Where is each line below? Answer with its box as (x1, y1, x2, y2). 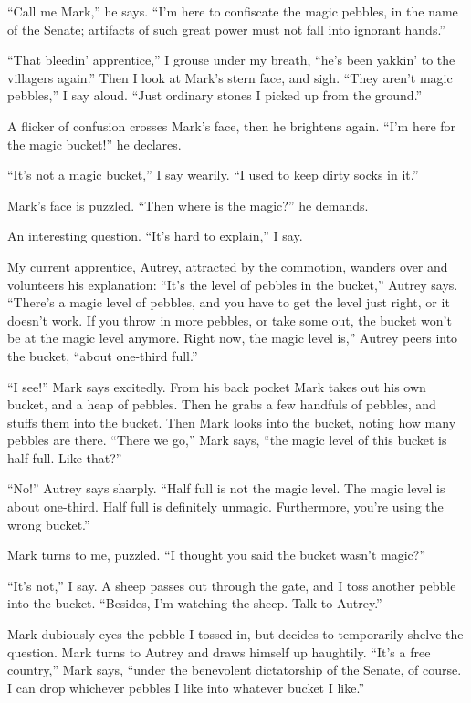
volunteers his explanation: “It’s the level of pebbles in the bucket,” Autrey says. (7, 274, 458, 294)
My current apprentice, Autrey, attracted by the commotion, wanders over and (7, 256, 448, 275)
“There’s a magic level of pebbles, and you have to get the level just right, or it (7, 293, 450, 312)
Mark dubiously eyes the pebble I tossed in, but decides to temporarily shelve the (7, 625, 464, 644)
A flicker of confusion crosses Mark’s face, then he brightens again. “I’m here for (7, 116, 456, 135)
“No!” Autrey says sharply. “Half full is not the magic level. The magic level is (7, 479, 445, 498)
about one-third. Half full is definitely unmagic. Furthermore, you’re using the (7, 497, 444, 516)
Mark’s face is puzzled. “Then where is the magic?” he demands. (7, 195, 369, 214)
